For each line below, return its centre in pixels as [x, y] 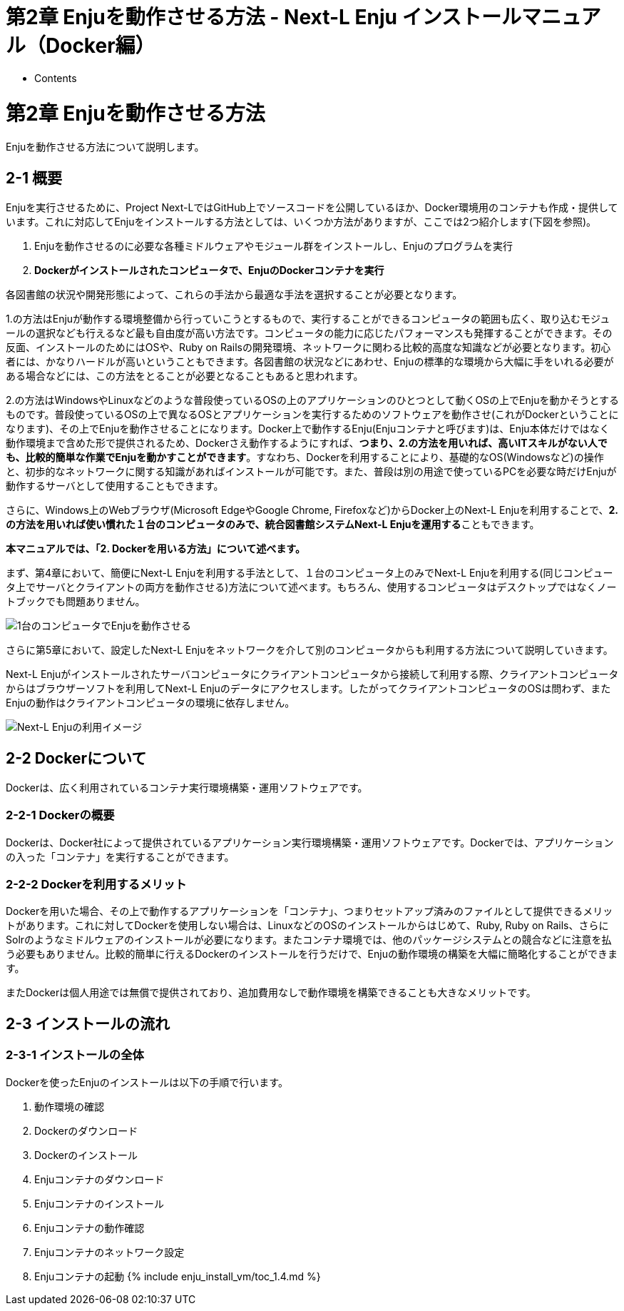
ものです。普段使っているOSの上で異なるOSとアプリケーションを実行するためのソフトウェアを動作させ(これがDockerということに [312, 415]
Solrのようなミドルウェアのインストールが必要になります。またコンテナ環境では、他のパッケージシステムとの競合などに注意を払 [309, 940]
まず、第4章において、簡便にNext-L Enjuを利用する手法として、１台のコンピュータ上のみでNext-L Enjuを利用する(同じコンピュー [310, 573]
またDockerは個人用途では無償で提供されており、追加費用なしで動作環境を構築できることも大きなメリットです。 [271, 993]
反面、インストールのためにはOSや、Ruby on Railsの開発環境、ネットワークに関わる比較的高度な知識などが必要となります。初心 [308, 348]
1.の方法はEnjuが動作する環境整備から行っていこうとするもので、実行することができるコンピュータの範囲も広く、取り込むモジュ [308, 319]
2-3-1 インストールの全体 [75, 1055]
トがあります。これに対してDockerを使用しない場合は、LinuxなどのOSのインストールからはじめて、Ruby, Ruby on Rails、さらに [307, 926]
